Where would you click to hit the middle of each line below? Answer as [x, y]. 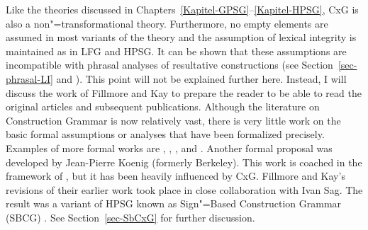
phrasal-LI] [29, 78]
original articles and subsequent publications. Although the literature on [163, 107]
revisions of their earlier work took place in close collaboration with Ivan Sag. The [184, 189]
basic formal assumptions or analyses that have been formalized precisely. [165, 134]
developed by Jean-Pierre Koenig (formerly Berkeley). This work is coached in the [184, 162]
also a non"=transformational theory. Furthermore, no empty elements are [167, 23]
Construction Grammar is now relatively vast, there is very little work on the [173, 120]
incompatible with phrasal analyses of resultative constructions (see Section [169, 65]
